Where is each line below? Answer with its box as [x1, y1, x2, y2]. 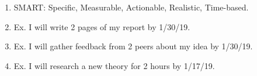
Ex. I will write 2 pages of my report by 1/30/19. [13, 20, 190, 32]
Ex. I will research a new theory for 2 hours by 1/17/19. [13, 59, 215, 71]
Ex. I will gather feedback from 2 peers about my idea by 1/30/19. [13, 40, 253, 52]
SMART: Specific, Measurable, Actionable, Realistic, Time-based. [13, 1, 249, 13]
